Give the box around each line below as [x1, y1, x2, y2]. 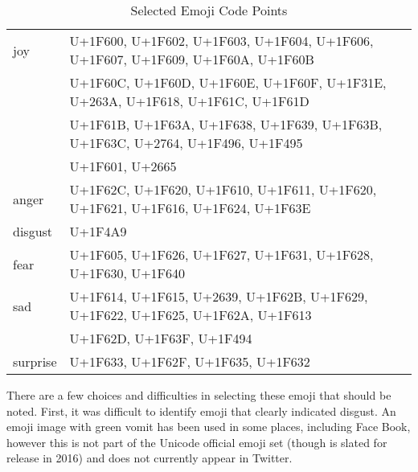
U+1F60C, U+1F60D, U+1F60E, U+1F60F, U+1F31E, [69, 73, 387, 92]
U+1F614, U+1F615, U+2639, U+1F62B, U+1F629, [69, 287, 368, 306]
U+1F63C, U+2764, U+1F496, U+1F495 [69, 133, 303, 152]
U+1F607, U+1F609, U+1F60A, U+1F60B [69, 50, 314, 68]
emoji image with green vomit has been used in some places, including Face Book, [6, 418, 411, 435]
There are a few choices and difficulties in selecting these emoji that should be [6, 387, 391, 403]
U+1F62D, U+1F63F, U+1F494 [69, 329, 252, 347]
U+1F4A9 [69, 222, 127, 240]
